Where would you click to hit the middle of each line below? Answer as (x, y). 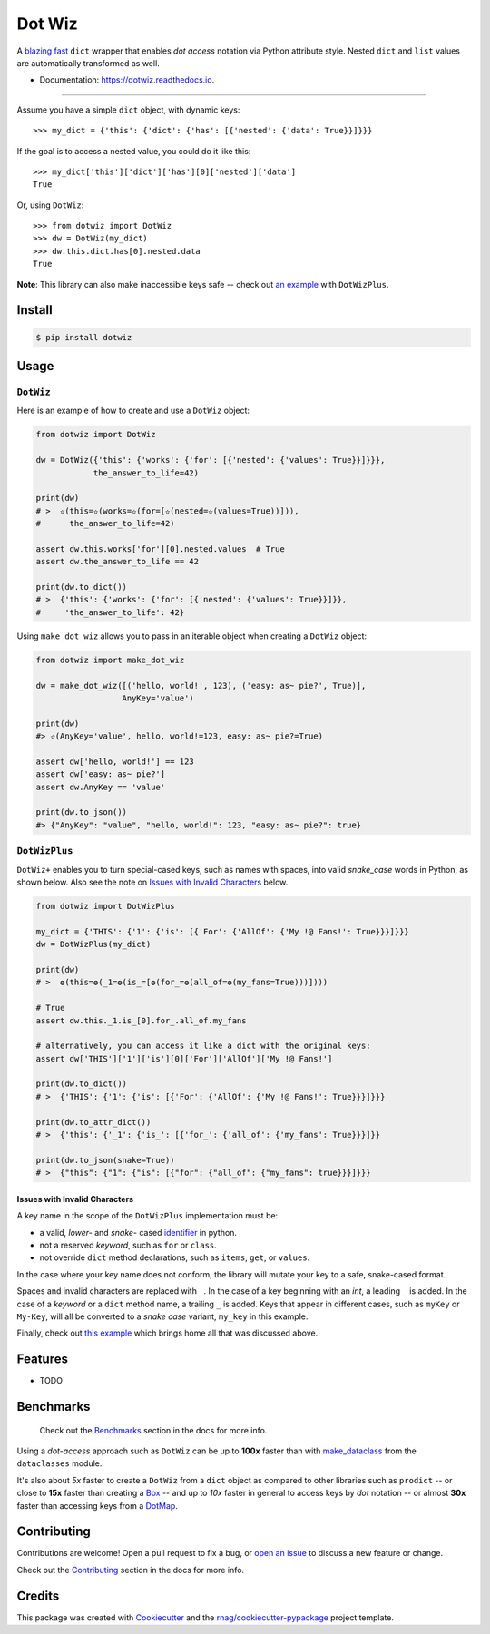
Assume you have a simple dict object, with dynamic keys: (128, 110)
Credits (38, 1595)
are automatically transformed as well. (88, 63)
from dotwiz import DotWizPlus (106, 906)
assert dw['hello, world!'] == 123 (115, 761)
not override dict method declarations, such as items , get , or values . (175, 1257)
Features (42, 1360)
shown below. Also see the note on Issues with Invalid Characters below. (152, 882)
